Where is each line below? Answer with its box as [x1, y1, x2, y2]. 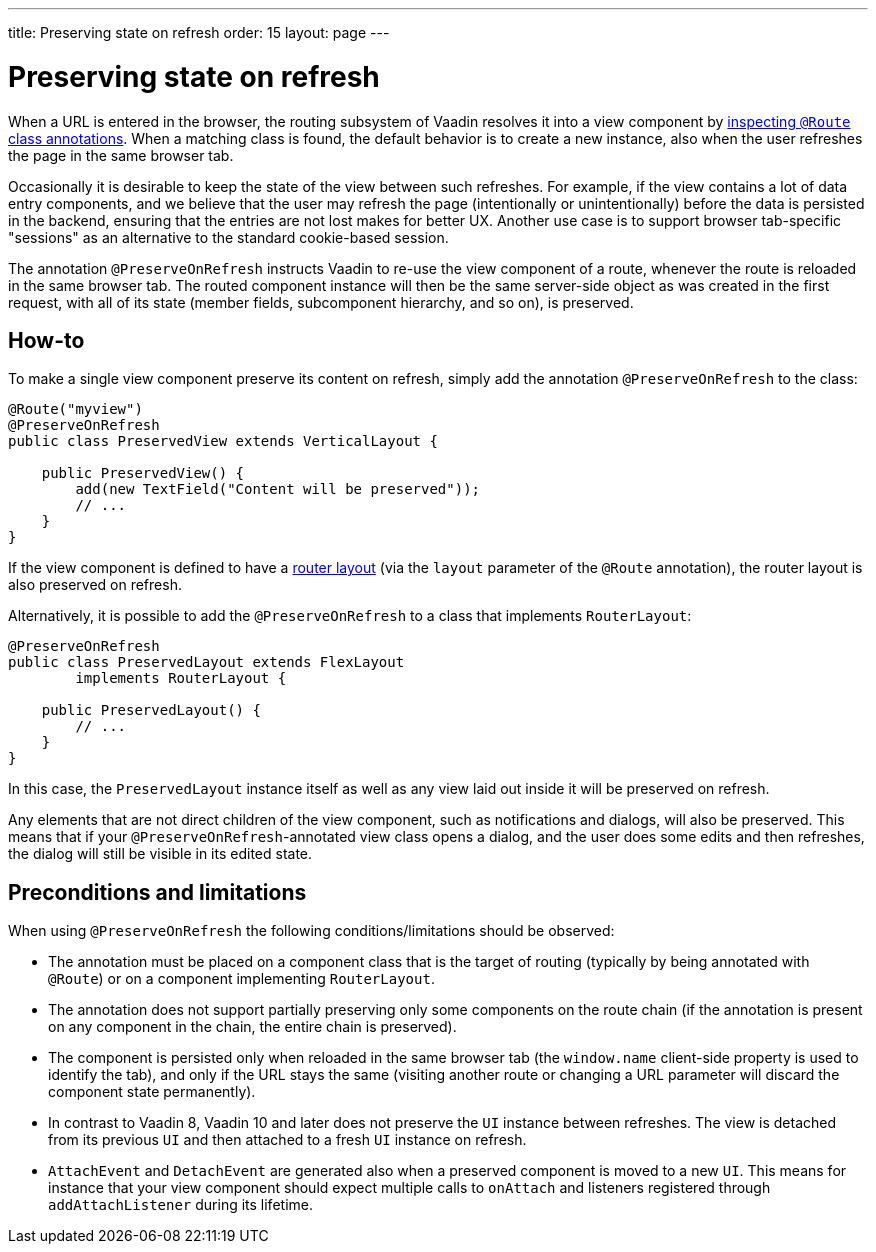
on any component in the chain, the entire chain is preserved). [48, 1018, 457, 1036]
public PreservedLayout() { [41, 702, 261, 719]
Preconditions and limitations [8, 879, 307, 905]
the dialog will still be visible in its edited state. [8, 845, 313, 863]
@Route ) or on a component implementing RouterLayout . [48, 970, 435, 988]
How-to [8, 327, 85, 353]
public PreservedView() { [41, 465, 245, 482]
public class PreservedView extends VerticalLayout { [8, 433, 438, 450]
